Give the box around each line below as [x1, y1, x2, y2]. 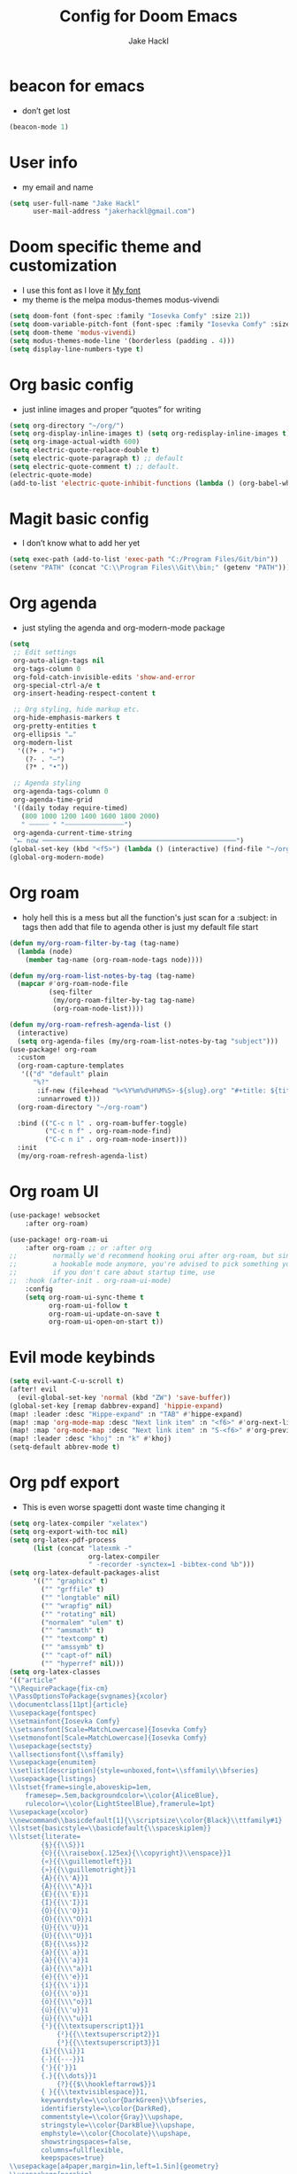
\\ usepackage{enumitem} [9, 1758, 97, 1767]
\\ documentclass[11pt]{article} [9, 1701, 128, 1709]
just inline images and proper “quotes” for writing [21, 403, 202, 414]
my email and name [21, 182, 94, 192]
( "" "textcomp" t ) [41, 1634, 109, 1644]
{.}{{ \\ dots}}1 [41, 2071, 97, 2080]
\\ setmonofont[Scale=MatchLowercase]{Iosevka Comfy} [9, 1733, 208, 1742]
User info [9, 152, 78, 172]
